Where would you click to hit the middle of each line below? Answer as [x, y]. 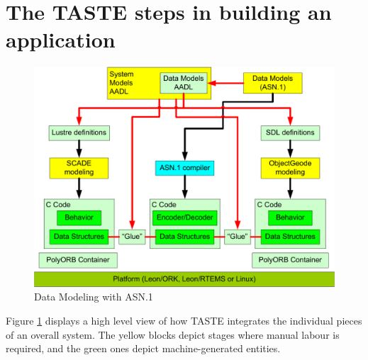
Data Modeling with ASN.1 [94, 297]
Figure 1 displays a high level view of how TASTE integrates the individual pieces [184, 321]
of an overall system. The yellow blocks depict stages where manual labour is [173, 334]
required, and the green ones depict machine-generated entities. [143, 348]
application [61, 39]
